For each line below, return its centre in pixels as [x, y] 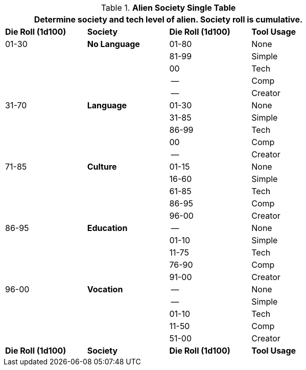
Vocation [105, 289]
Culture [102, 167]
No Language [113, 44]
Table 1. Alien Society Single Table [168, 8]
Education [107, 228]
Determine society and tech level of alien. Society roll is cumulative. [168, 19]
